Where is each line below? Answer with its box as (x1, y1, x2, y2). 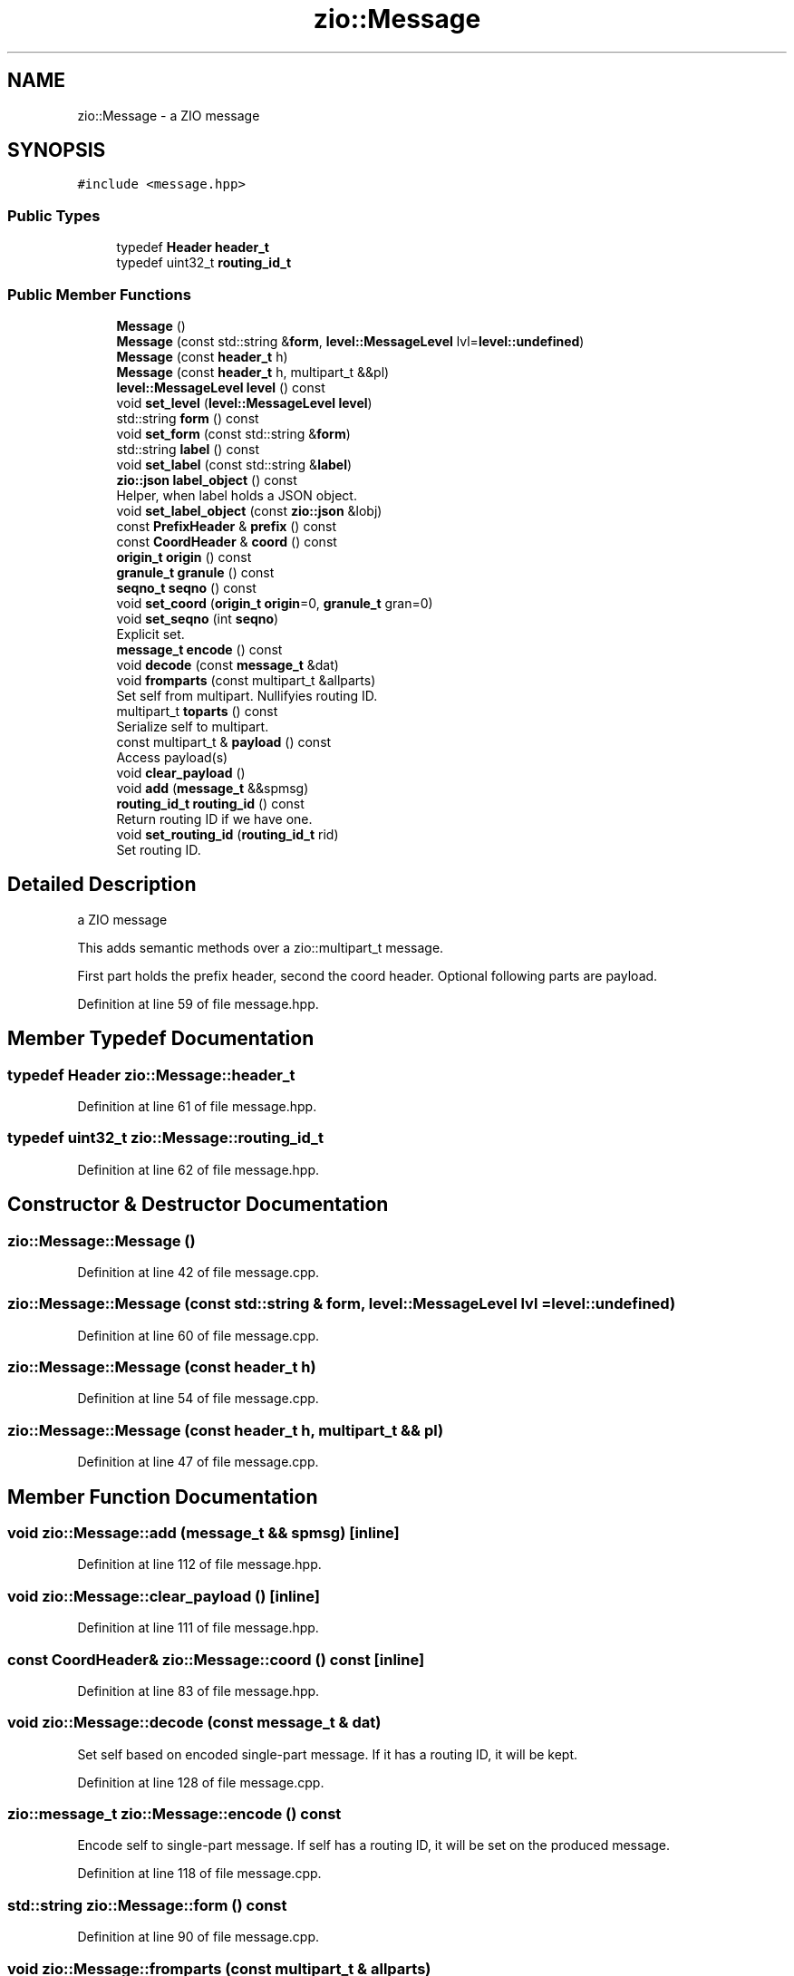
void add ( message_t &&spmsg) (116, 780, 309, 796)
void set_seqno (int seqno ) (116, 610, 279, 626)
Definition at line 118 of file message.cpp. (77, 1865, 322, 1882)
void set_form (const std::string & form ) (116, 425, 351, 441)
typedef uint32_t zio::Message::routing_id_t (7, 1128, 324, 1148)
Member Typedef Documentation (7, 1027, 315, 1051)
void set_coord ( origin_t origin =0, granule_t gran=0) (116, 595, 433, 611)
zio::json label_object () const (116, 471, 297, 488)
